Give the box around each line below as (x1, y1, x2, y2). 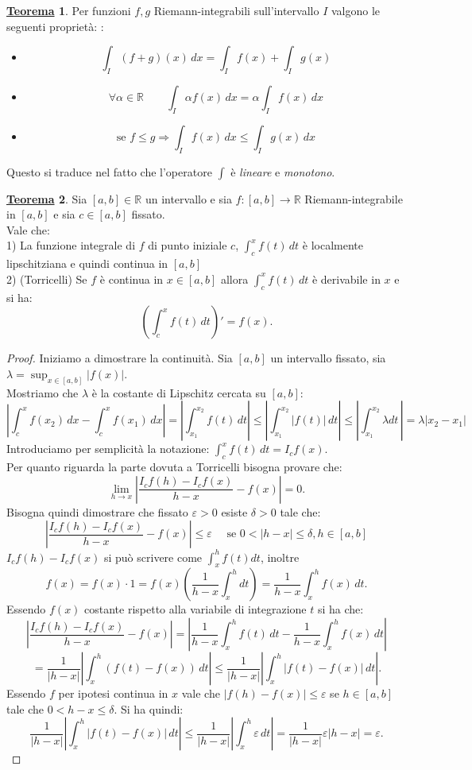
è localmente (302, 237, 364, 253)
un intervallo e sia (145, 190, 232, 207)
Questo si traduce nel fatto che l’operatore (6, 163, 212, 180)
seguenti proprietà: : (6, 17, 104, 34)
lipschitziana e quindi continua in (6, 255, 168, 272)
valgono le (331, 2, 381, 18)
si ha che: (317, 601, 364, 617)
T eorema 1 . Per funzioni (6, 2, 131, 18)
